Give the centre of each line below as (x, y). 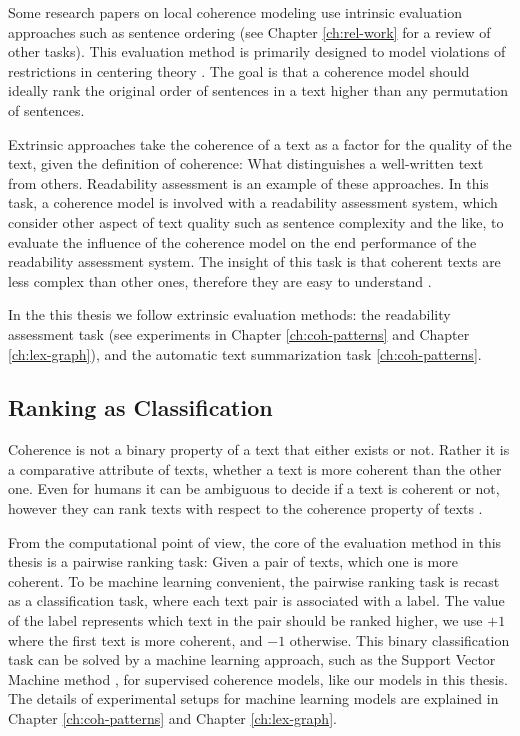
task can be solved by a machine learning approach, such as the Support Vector (252, 659)
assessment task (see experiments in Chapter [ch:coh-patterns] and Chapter (239, 333)
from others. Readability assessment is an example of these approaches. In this (248, 182)
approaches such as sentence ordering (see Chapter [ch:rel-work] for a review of (249, 31)
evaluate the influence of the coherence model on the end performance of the (242, 241)
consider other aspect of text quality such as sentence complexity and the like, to (256, 221)
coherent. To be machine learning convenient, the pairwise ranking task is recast (254, 580)
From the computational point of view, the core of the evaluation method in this (255, 541)
